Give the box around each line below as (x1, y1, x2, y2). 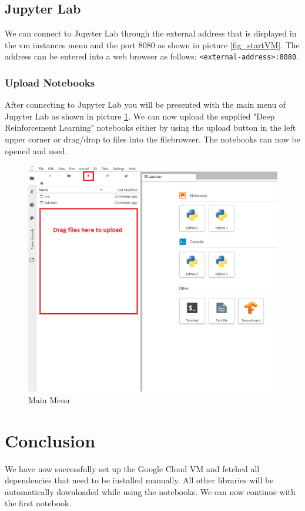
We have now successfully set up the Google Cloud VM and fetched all (5, 462, 260, 474)
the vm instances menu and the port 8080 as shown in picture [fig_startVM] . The (5, 38, 300, 51)
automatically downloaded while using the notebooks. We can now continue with (5, 485, 296, 497)
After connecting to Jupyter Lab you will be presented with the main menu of (5, 98, 286, 111)
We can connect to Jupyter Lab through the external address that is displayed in (5, 27, 297, 39)
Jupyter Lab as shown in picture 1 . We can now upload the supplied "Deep (5, 109, 275, 122)
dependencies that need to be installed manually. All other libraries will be (5, 474, 274, 486)
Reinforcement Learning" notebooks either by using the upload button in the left (5, 121, 296, 134)
